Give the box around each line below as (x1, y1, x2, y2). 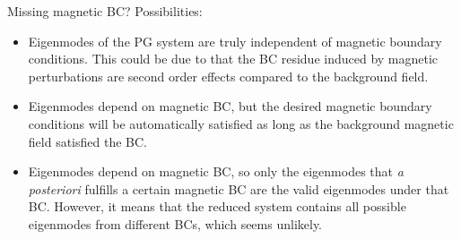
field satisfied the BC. (28, 132, 147, 150)
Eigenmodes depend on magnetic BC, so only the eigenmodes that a (28, 162, 404, 181)
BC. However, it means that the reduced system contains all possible (28, 197, 406, 216)
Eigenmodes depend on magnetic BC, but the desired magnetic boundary (28, 97, 432, 115)
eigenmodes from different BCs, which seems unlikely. (28, 214, 323, 233)
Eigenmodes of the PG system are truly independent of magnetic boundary (28, 31, 442, 50)
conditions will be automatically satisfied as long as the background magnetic (28, 114, 454, 132)
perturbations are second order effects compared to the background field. (28, 66, 429, 85)
